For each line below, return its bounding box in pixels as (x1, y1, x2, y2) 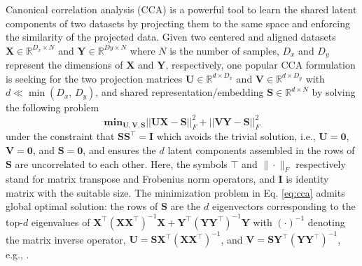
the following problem (6, 100, 99, 115)
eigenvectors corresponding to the (211, 199, 356, 213)
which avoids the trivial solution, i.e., (156, 129, 316, 143)
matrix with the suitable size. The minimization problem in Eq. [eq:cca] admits (6, 185, 345, 199)
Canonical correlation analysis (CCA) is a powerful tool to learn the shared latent (6, 2, 357, 16)
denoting (307, 214, 345, 229)
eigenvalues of (31, 214, 90, 229)
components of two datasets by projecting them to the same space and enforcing (6, 15, 350, 30)
